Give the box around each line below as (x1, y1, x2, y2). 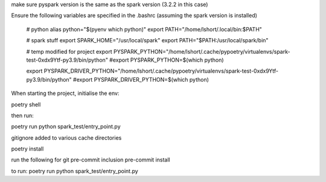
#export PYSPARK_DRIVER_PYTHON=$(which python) (72, 76, 209, 83)
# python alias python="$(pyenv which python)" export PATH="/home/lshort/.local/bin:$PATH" (26, 25, 263, 33)
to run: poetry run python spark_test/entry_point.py (11, 167, 138, 175)
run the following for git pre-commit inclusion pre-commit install (11, 156, 170, 163)
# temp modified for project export (26, 48, 113, 55)
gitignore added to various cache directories (11, 134, 122, 141)
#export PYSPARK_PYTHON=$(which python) (109, 56, 224, 63)
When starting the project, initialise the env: (11, 89, 120, 97)
